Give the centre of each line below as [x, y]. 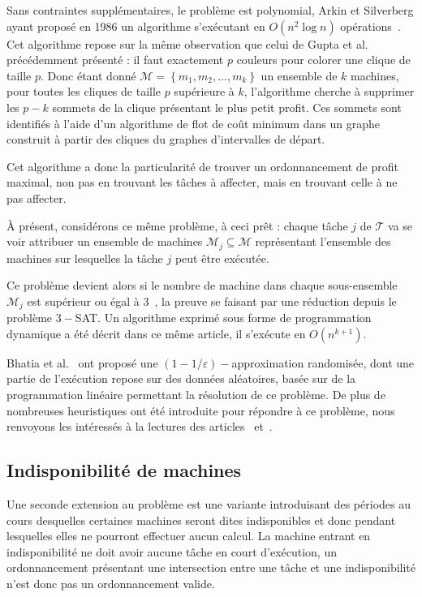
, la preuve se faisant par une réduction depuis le [276, 301]
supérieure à [204, 91]
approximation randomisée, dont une [323, 362]
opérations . [370, 26]
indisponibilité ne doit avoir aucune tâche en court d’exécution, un [172, 551]
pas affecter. [37, 198]
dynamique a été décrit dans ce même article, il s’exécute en [156, 333]
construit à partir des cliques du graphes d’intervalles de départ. [166, 139]
